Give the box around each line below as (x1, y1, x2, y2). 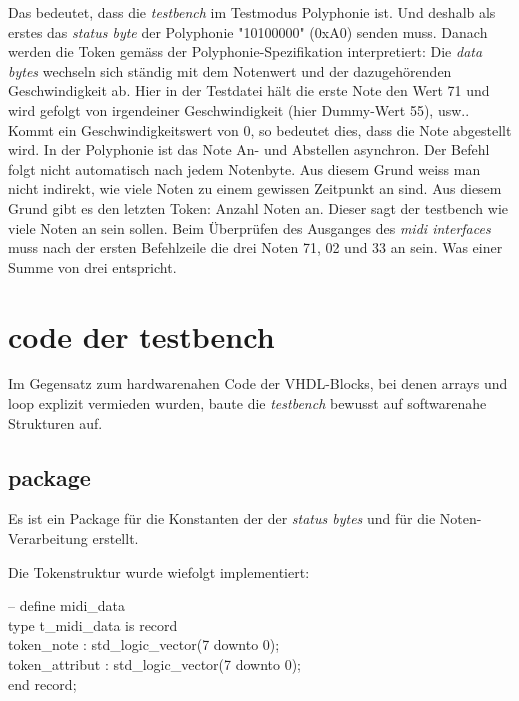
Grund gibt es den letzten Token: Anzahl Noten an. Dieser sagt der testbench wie (8, 197, 509, 218)
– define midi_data (8, 595, 126, 616)
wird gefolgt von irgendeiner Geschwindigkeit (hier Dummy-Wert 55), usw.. (8, 99, 470, 120)
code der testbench (8, 315, 275, 356)
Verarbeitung (8, 528, 88, 549)
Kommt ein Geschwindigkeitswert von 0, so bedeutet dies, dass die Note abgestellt (8, 119, 512, 140)
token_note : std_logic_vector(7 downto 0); (8, 634, 280, 655)
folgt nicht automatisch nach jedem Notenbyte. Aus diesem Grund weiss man (8, 158, 481, 179)
